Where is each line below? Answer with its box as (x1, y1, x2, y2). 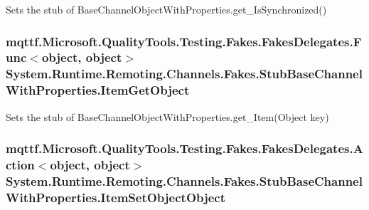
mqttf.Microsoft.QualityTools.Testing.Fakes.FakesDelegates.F (6, 32, 362, 50)
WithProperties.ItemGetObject (6, 81, 190, 99)
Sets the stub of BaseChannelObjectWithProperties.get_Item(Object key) (6, 109, 329, 124)
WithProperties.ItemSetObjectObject (6, 188, 226, 206)
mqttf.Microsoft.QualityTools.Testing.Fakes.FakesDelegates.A (6, 140, 363, 157)
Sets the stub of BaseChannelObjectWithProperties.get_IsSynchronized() (6, 2, 327, 16)
